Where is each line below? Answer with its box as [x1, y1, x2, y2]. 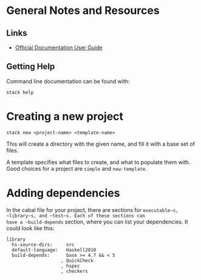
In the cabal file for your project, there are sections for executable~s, [6, 206, 179, 213]
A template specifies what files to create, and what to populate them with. [6, 159, 191, 166]
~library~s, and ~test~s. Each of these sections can [6, 213, 146, 219]
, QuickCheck [60, 258, 94, 264]
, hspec [60, 262, 80, 269]
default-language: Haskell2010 [12, 247, 97, 253]
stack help [6, 89, 34, 95]
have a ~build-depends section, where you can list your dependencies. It [6, 218, 188, 225]
